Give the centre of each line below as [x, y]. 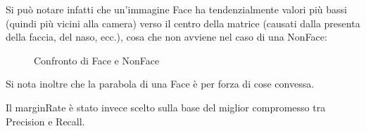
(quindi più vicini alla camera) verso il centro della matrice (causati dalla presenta [183, 23]
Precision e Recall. [45, 121]
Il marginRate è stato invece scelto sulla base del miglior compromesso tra [166, 107]
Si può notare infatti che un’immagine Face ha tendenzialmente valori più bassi [177, 9]
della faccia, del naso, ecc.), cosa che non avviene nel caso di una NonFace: [166, 37]
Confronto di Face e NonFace [97, 60]
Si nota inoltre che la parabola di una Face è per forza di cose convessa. [160, 84]
